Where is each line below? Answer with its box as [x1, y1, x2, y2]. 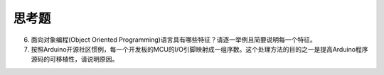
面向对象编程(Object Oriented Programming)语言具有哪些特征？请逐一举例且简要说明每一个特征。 [31, 35, 316, 44]
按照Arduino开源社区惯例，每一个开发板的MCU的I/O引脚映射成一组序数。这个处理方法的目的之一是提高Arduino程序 [31, 45, 369, 53]
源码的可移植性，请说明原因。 [31, 55, 119, 64]
